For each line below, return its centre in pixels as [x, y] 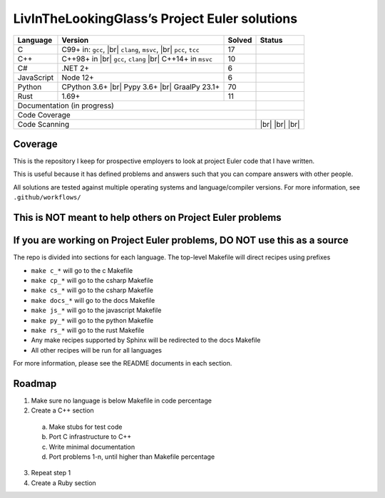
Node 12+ [78, 77]
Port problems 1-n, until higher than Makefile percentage [132, 457]
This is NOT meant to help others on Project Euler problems [147, 218]
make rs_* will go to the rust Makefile [88, 330]
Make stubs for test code [86, 427]
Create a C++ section [62, 410]
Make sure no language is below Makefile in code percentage [121, 400]
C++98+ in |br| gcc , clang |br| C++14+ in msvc [137, 58]
